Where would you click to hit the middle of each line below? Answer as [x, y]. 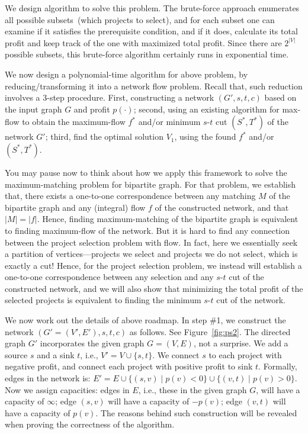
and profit [92, 109]
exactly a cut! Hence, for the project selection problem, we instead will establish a [153, 265]
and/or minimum [169, 122]
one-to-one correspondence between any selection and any [109, 277]
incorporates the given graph [92, 343]
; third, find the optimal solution [104, 136]
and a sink [56, 354]
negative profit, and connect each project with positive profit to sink [129, 366]
